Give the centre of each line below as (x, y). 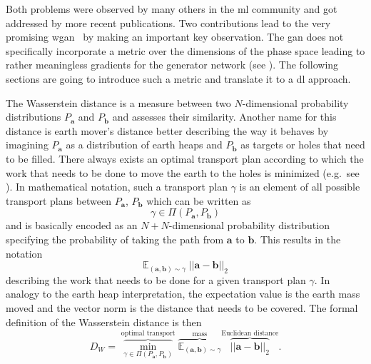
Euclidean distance (250, 333)
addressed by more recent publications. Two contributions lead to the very (168, 22)
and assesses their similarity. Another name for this (224, 117)
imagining (27, 145)
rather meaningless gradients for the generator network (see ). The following (172, 65)
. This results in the (298, 239)
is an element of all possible (300, 187)
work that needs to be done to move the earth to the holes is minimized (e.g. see (183, 172)
